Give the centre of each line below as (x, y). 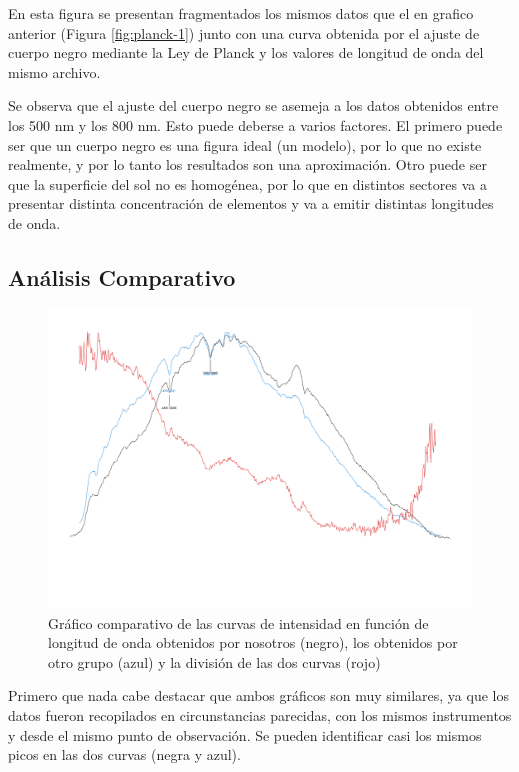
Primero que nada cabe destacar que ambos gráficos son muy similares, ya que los (258, 695)
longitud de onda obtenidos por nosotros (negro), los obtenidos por (253, 642)
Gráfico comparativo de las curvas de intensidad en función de (238, 622)
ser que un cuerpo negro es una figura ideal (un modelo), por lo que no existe (245, 144)
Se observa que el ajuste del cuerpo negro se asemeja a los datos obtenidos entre (253, 105)
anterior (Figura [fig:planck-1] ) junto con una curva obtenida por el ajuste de (244, 32)
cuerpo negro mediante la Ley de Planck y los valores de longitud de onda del (246, 52)
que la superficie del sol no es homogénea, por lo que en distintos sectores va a (247, 183)
